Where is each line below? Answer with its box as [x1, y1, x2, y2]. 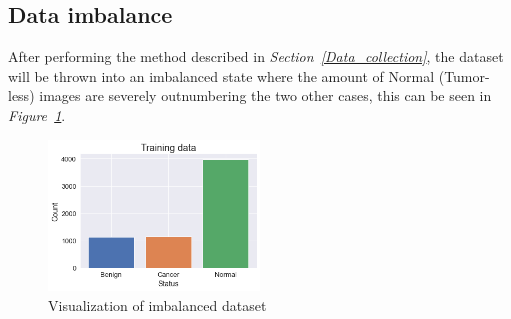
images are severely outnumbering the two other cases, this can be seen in [39, 85, 492, 106]
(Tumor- [438, 65, 490, 86]
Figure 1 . [8, 104, 66, 125]
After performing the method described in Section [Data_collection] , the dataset [8, 46, 504, 67]
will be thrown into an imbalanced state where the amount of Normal [8, 65, 435, 86]
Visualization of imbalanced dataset [48, 295, 267, 316]
